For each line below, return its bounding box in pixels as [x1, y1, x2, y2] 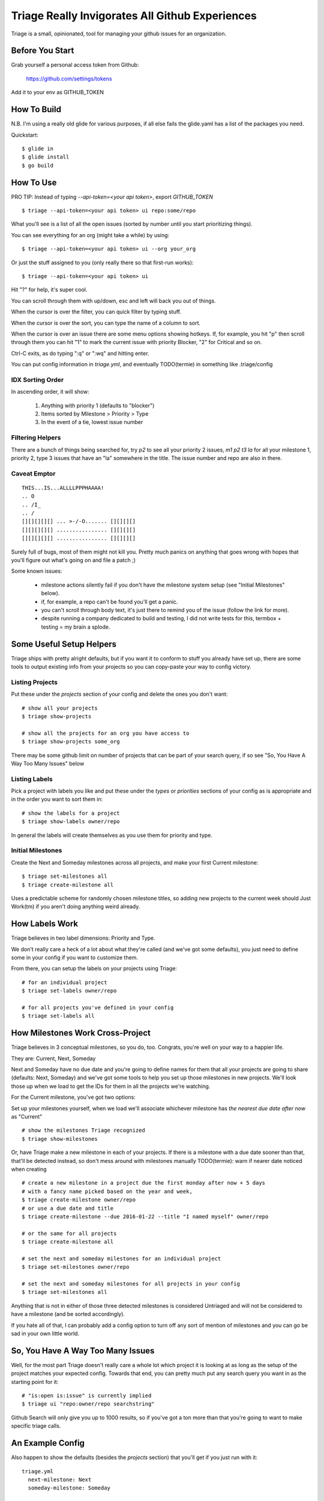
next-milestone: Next [28, 1476, 92, 1483]
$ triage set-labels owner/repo [22, 988, 117, 994]
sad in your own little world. [11, 1330, 80, 1337]
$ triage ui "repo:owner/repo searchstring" [22, 1401, 155, 1407]
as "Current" [11, 1113, 43, 1120]
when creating [11, 1165, 47, 1173]
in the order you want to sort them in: [11, 796, 103, 803]
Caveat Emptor [11, 469, 56, 477]
